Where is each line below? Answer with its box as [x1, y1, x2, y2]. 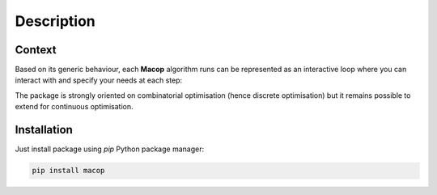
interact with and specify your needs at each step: [15, 75, 183, 85]
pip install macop [32, 166, 105, 176]
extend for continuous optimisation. [15, 102, 134, 112]
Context [15, 43, 57, 57]
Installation [15, 123, 73, 137]
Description [15, 12, 96, 30]
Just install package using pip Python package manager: [15, 144, 205, 154]
